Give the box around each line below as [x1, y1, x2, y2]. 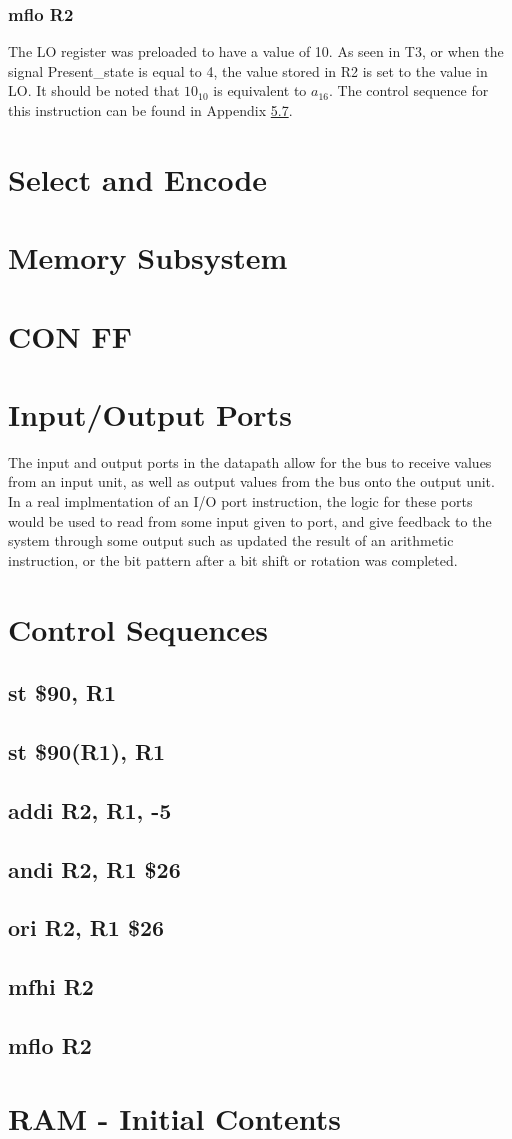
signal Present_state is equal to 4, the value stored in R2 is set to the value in [8, 60, 488, 81]
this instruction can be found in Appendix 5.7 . [8, 100, 293, 120]
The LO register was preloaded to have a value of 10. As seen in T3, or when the [8, 41, 504, 62]
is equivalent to [213, 80, 307, 101]
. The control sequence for [328, 80, 489, 101]
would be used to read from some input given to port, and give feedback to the [8, 510, 492, 531]
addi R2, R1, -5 [8, 794, 172, 825]
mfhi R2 [8, 971, 94, 1002]
